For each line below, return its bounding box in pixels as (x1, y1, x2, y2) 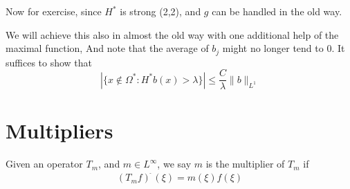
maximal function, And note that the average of (6, 41, 209, 55)
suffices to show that (6, 55, 93, 69)
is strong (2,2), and (120, 4, 201, 18)
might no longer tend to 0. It (222, 41, 345, 55)
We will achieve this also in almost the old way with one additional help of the (6, 27, 339, 42)
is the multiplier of (205, 156, 285, 171)
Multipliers (6, 116, 113, 145)
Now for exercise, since (6, 4, 102, 18)
